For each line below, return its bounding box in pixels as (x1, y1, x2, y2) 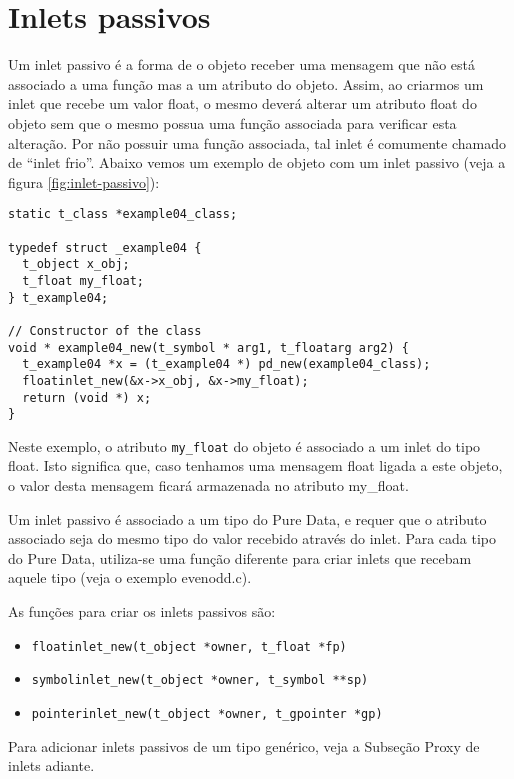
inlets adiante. (8, 755, 95, 776)
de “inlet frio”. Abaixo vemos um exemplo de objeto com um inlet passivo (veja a (8, 152, 506, 173)
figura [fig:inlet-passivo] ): (8, 171, 160, 192)
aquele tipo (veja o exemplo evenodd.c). (8, 567, 252, 588)
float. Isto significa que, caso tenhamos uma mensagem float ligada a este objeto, (8, 455, 503, 476)
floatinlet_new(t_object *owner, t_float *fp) (31, 639, 347, 654)
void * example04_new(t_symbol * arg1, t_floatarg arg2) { (8, 340, 409, 355)
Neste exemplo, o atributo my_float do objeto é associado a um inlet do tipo (8, 435, 481, 456)
